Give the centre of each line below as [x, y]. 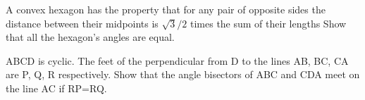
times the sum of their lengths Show [268, 23]
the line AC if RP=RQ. [56, 88]
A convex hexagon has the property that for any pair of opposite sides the [166, 9]
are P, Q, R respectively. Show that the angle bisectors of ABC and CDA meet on [183, 74]
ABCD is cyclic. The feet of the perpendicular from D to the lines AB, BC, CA [177, 60]
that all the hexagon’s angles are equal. [90, 37]
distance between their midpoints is [82, 23]
